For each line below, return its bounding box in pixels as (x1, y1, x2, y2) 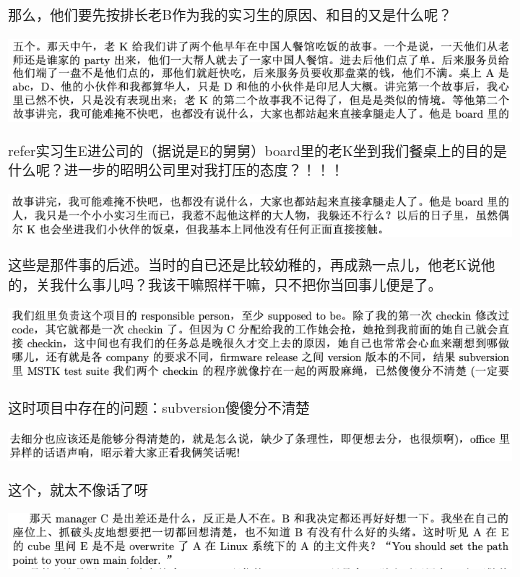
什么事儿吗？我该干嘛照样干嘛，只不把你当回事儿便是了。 (63, 273, 442, 294)
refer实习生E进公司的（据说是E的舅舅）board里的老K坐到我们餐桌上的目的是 (8, 139, 508, 160)
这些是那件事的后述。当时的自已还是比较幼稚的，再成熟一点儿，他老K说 (8, 254, 481, 275)
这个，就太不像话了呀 (8, 478, 148, 499)
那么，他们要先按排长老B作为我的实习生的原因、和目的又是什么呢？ (8, 4, 452, 24)
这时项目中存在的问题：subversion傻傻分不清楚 (8, 397, 310, 418)
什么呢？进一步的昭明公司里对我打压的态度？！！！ (8, 159, 344, 180)
